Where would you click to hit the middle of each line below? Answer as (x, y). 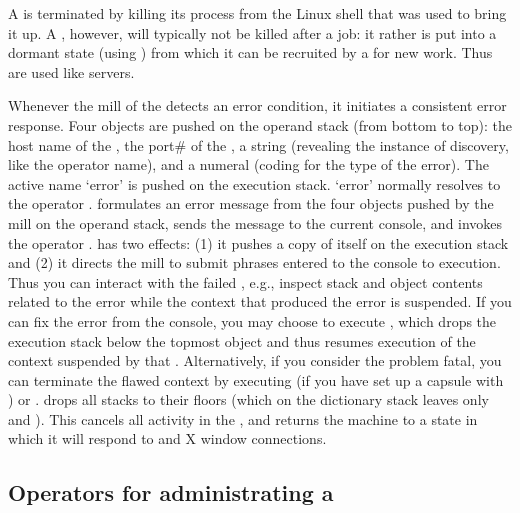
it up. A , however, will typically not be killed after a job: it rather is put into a (252, 32)
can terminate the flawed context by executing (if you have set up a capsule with (256, 379)
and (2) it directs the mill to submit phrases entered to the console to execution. (254, 262)
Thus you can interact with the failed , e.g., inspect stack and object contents (245, 281)
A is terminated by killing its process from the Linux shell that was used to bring (257, 13)
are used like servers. (71, 71)
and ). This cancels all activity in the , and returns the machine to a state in (243, 418)
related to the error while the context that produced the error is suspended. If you (260, 301)
